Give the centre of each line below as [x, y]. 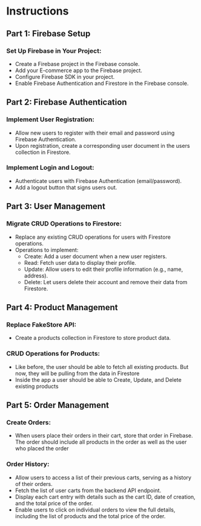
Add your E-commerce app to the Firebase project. [78, 70]
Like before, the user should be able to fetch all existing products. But [102, 367]
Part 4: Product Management [62, 307]
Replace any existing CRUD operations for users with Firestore [93, 237]
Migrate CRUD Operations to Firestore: [64, 224]
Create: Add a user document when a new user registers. [96, 256]
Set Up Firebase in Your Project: [54, 51]
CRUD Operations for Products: [53, 354]
